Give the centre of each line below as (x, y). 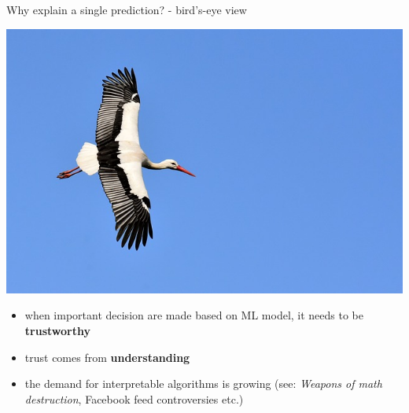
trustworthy (57, 331)
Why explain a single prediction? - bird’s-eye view (127, 9)
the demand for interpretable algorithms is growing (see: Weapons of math (203, 383)
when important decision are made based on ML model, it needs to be (194, 315)
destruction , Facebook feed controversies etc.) (134, 398)
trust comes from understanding (107, 357)
